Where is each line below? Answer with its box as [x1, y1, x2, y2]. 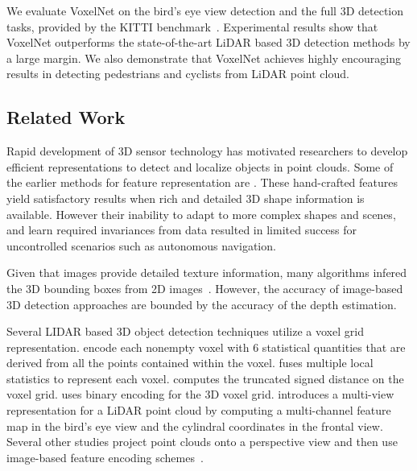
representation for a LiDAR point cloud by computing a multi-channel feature [6, 402, 391, 419]
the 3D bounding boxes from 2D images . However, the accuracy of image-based [6, 279, 403, 296]
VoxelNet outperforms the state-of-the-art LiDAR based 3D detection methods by [6, 34, 411, 51]
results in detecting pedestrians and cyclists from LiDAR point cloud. [6, 65, 349, 82]
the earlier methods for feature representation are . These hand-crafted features [6, 174, 398, 191]
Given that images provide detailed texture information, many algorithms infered [6, 264, 407, 281]
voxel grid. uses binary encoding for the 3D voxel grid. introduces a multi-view [6, 386, 394, 403]
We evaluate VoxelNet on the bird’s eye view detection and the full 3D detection [6, 2, 404, 19]
